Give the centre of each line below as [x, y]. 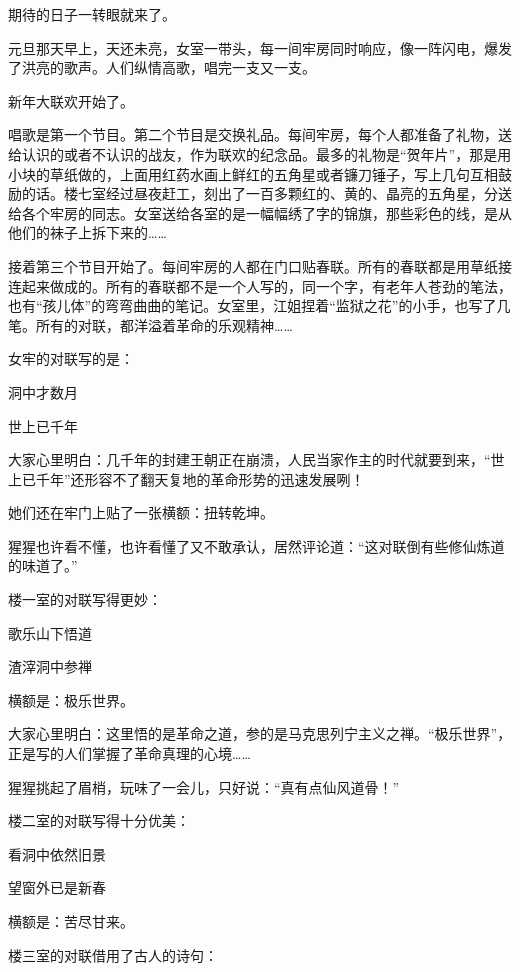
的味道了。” [43, 565]
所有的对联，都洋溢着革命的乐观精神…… [164, 324]
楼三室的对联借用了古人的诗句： [113, 954]
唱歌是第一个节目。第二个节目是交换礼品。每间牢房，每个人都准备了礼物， [253, 134]
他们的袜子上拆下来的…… [87, 232]
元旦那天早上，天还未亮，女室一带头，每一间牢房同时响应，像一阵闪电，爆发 [260, 47]
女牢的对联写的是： [71, 358]
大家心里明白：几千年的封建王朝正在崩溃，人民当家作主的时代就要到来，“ [249, 459]
